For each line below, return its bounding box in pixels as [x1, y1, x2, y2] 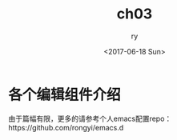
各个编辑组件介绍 [8, 86, 122, 104]
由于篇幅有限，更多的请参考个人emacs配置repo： [8, 114, 172, 123]
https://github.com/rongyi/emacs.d [8, 122, 124, 132]
